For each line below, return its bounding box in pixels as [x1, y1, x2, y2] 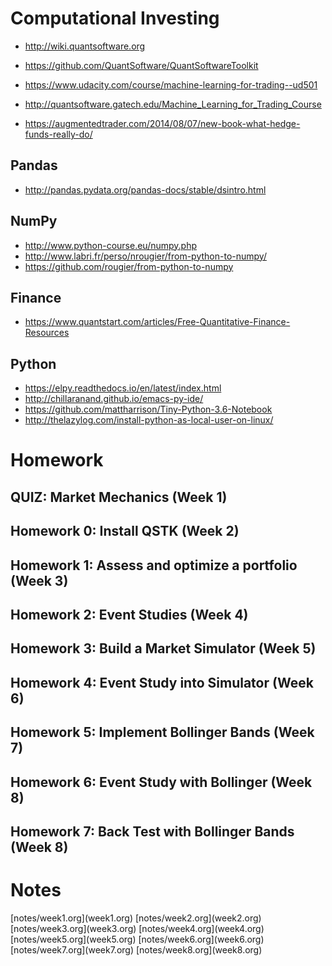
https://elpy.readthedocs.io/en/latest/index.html [24, 382, 222, 394]
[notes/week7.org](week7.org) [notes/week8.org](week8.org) [10, 943, 263, 956]
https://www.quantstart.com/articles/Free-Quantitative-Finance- [24, 316, 291, 328]
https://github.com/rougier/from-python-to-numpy [24, 260, 234, 272]
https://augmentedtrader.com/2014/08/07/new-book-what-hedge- [24, 117, 301, 129]
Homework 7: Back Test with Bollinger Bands [10, 823, 295, 840]
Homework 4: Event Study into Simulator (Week [10, 674, 314, 691]
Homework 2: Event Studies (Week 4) [10, 606, 249, 623]
